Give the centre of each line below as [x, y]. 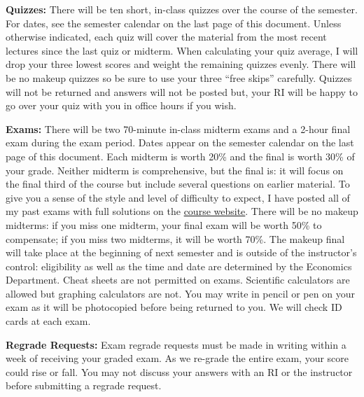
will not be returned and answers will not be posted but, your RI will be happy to [182, 91]
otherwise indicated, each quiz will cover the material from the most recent [166, 37]
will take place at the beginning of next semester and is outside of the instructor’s [181, 252]
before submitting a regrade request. [84, 385]
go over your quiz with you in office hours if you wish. [121, 105]
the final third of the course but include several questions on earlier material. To [178, 184]
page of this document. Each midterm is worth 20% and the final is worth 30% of [180, 156]
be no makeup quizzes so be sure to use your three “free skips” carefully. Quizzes [179, 77]
